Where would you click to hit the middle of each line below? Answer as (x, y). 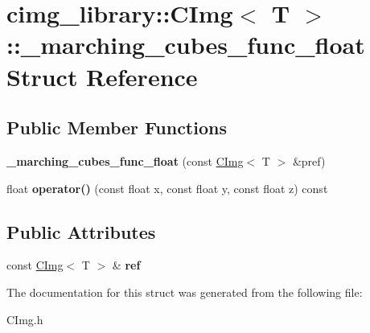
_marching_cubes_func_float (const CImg (125, 160)
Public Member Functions (117, 127)
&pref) (309, 160)
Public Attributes (81, 231)
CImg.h (25, 319)
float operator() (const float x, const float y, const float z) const (167, 188)
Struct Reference (102, 76)
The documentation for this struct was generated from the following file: (185, 292)
